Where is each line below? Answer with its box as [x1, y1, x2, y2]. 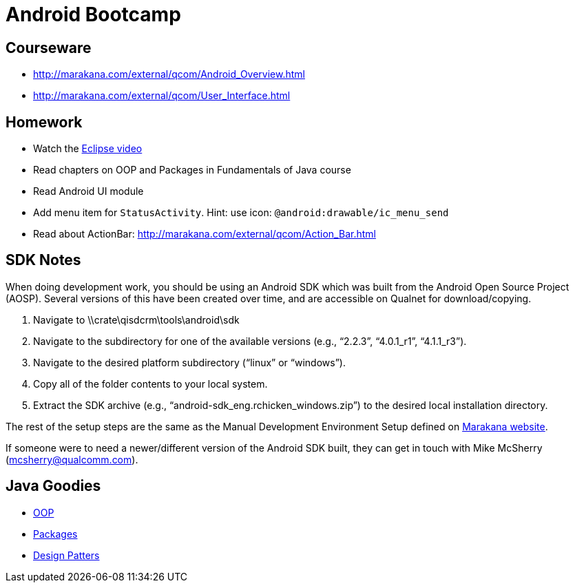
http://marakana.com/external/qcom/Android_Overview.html [33, 68, 305, 81]
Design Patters [33, 549, 100, 561]
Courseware [6, 39, 92, 56]
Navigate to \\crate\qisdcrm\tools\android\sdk [33, 313, 240, 326]
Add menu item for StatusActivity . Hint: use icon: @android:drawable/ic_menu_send [33, 207, 449, 219]
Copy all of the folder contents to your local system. [33, 377, 268, 390]
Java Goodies [6, 477, 101, 495]
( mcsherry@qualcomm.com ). [6, 453, 138, 465]
